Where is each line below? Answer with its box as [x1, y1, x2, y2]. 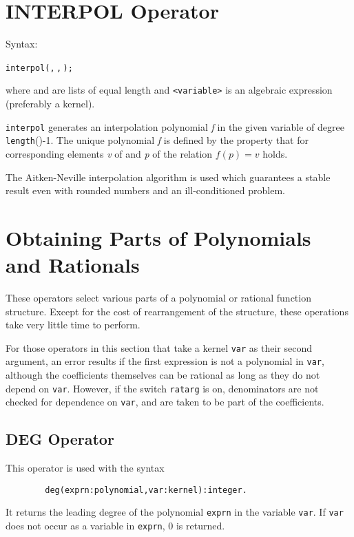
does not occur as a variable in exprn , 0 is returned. [6, 518, 225, 533]
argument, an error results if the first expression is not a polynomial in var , [6, 354, 324, 368]
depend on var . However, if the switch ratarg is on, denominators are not [6, 381, 319, 395]
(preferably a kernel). [6, 96, 95, 111]
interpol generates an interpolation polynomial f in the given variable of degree [6, 119, 344, 134]
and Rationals [6, 251, 140, 279]
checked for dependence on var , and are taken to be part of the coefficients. [6, 394, 324, 409]
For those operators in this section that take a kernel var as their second [6, 340, 313, 355]
